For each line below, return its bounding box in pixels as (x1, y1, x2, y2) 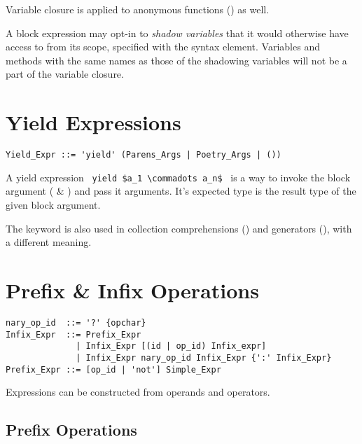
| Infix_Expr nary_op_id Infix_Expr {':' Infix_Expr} (76, 352, 332, 363)
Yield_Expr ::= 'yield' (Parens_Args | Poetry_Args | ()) (6, 150, 281, 160)
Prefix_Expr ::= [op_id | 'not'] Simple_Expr (6, 364, 221, 375)
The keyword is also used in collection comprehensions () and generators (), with (6, 221, 352, 235)
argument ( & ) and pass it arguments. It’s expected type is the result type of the (6, 183, 356, 198)
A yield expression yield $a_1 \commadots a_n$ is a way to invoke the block (6, 169, 351, 184)
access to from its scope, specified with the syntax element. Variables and (6, 39, 320, 54)
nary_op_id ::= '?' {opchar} (6, 317, 146, 328)
